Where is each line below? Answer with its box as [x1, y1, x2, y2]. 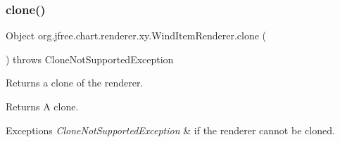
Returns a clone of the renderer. [6, 75, 144, 90]
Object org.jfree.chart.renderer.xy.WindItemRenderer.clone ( [6, 28, 267, 43]
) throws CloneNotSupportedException [6, 51, 174, 66]
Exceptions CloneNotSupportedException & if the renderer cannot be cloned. [6, 122, 335, 137]
